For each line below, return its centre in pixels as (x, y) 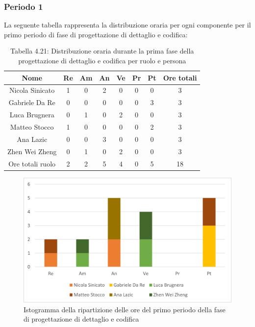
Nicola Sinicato (32, 90)
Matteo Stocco (32, 126)
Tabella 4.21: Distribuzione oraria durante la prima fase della (102, 51)
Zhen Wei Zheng (32, 151)
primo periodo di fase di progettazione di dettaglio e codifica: (96, 34)
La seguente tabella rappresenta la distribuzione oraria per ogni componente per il (127, 25)
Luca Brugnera (32, 115)
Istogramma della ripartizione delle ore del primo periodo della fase (125, 309)
